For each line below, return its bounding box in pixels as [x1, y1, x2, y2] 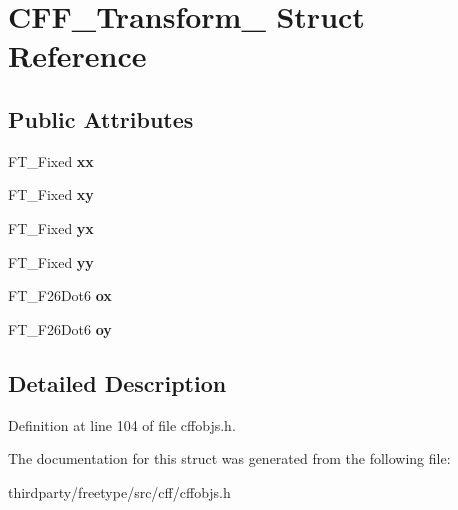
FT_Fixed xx [8, 150, 94, 171]
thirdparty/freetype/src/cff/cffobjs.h [8, 481, 231, 502]
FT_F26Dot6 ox [8, 285, 112, 306]
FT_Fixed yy [8, 251, 94, 272]
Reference [8, 35, 147, 76]
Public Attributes [8, 103, 194, 134]
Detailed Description [8, 367, 227, 398]
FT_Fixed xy [8, 184, 94, 205]
